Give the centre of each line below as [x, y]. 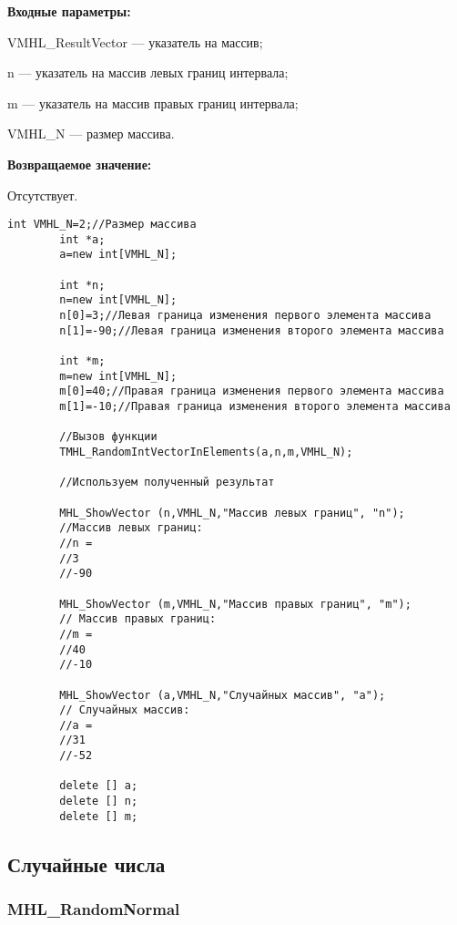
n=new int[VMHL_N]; [118, 300]
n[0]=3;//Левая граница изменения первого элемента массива [245, 316]
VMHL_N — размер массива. [91, 134]
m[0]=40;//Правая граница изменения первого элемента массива [252, 391]
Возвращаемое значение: [80, 164]
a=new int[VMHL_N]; [118, 255]
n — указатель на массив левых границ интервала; [148, 72]
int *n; [82, 285]
